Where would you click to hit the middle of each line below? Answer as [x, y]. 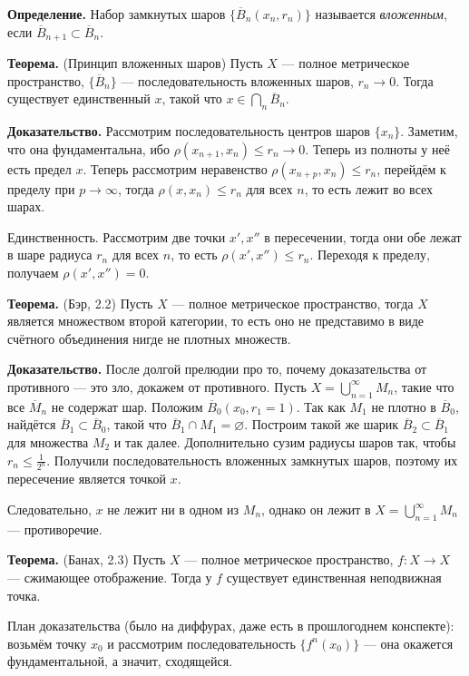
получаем [33, 272]
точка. [24, 595]
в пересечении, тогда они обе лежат [363, 236]
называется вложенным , [381, 14]
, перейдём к [411, 168]
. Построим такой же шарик [322, 424]
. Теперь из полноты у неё [377, 148]
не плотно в [404, 406]
